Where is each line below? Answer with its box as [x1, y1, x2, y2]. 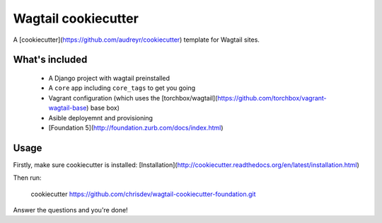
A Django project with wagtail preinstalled [48, 74, 170, 82]
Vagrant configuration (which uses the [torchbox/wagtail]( [48, 93, 218, 102]
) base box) [86, 103, 120, 113]
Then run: [13, 173, 42, 182]
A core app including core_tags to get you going [48, 84, 196, 92]
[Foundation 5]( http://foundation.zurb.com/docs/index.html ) [48, 123, 224, 132]
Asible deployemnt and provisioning [48, 113, 154, 122]
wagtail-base [48, 103, 87, 113]
